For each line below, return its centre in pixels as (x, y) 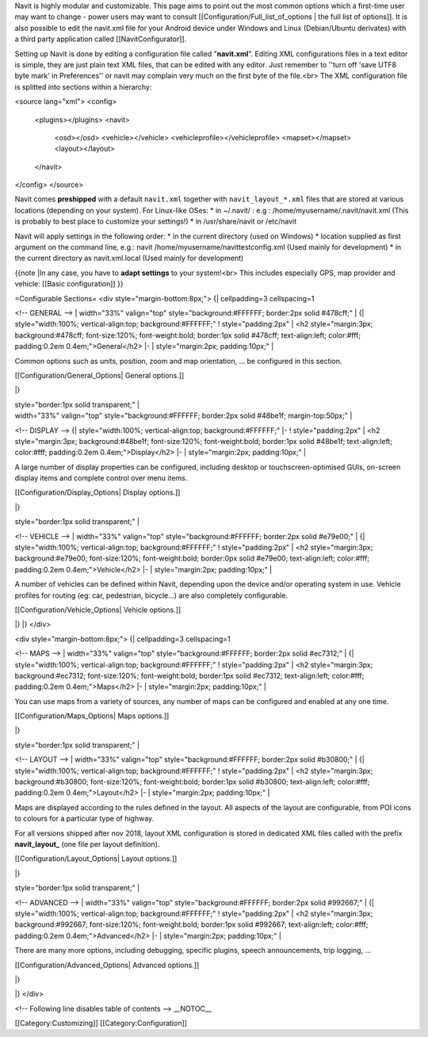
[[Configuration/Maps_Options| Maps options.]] (92, 716)
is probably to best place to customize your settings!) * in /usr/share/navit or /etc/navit (156, 221)
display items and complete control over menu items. (101, 478)
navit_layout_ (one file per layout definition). (87, 844)
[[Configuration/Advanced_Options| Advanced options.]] (107, 965)
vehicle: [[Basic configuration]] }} (69, 284)
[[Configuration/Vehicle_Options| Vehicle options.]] (98, 610)
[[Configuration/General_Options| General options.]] (99, 375)
